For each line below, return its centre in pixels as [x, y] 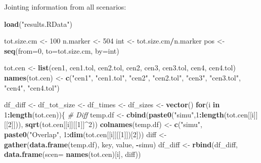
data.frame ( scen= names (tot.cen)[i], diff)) [73, 154]
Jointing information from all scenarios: [65, 7]
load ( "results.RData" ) [38, 24]
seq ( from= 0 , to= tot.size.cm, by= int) [62, 50]
